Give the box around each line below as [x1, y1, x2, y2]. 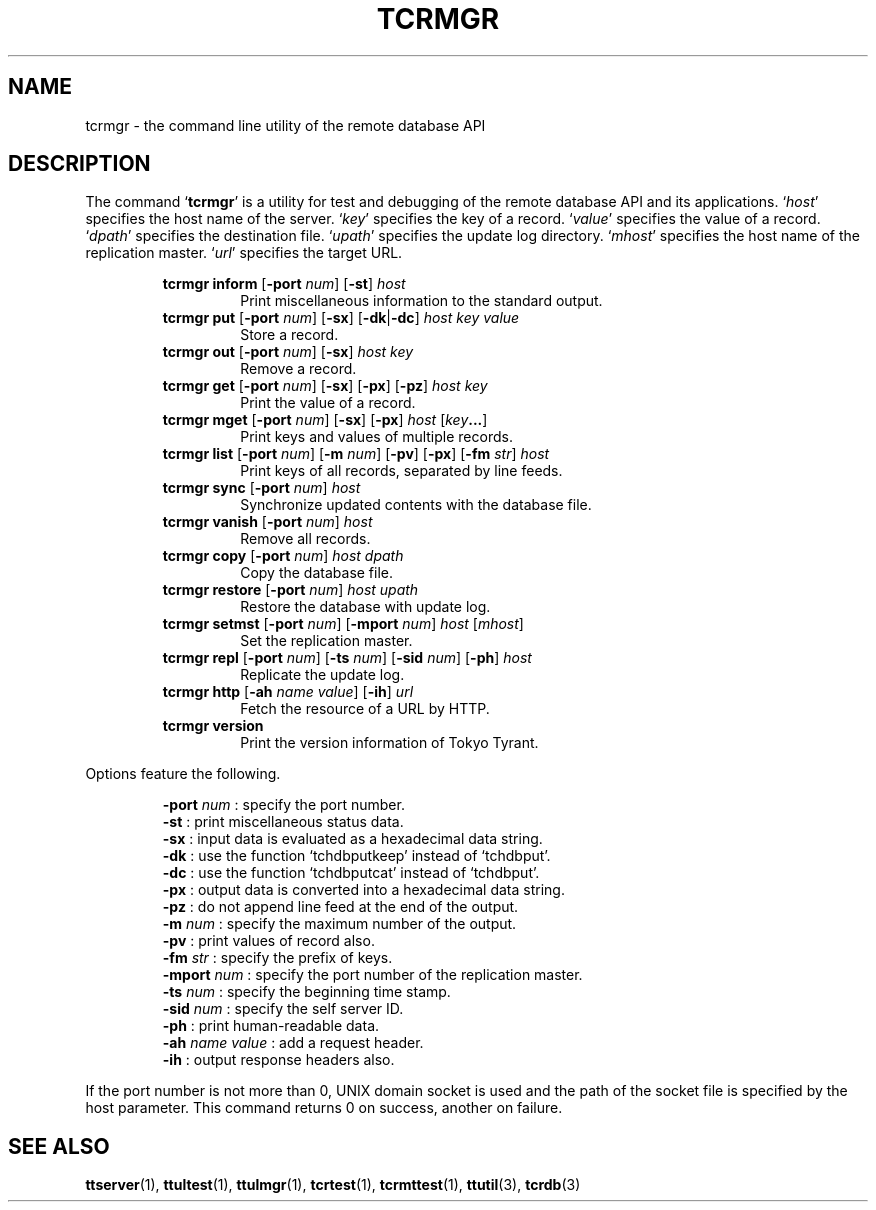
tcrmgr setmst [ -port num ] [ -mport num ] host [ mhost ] [162, 615, 524, 633]
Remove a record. [240, 360, 357, 378]
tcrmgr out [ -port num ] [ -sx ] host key [162, 343, 414, 361]
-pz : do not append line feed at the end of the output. [162, 898, 519, 916]
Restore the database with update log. [240, 598, 491, 616]
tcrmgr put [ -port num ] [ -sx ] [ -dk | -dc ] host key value [162, 309, 520, 327]
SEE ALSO [8, 1133, 110, 1159]
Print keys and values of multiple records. [240, 428, 513, 446]
